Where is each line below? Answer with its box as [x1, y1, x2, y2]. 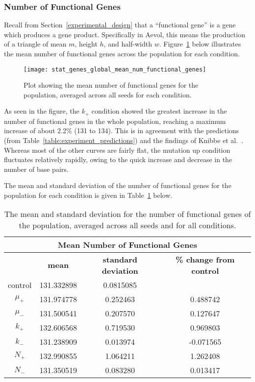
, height [75, 39, 98, 49]
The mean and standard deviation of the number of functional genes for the [4, 180, 231, 191]
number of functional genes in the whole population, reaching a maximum [4, 116, 226, 126]
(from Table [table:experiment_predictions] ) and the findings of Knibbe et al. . [4, 135, 244, 145]
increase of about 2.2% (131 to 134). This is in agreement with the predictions [4, 125, 239, 136]
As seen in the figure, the [4, 106, 79, 116]
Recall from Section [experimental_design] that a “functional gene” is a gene [4, 20, 236, 30]
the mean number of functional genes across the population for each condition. [4, 48, 240, 58]
